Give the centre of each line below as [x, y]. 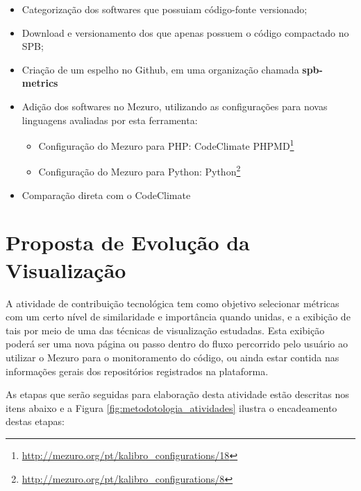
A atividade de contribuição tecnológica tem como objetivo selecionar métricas [173, 303]
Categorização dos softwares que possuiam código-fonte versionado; [165, 9]
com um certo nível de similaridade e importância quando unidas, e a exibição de [178, 317]
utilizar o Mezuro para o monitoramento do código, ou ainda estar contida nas [173, 357]
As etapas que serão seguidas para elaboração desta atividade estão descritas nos [177, 394]
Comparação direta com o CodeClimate [106, 195]
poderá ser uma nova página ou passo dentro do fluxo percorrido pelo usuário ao [177, 344]
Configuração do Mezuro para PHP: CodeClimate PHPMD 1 [166, 145]
